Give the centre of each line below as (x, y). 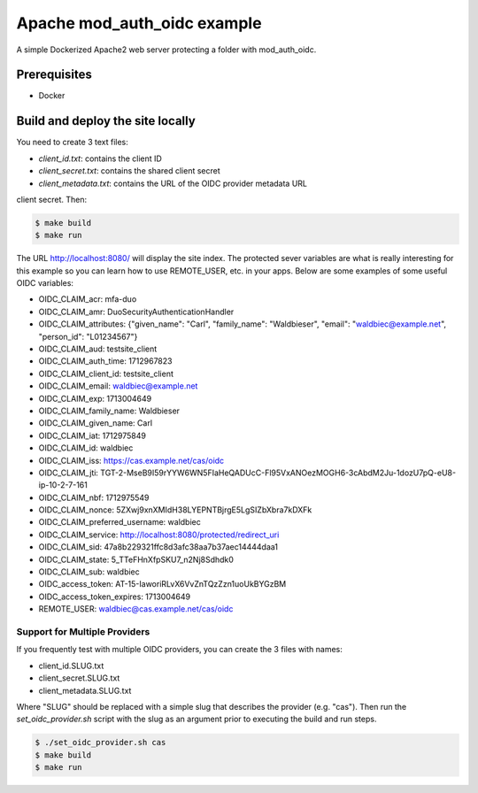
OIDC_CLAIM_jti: (69, 473)
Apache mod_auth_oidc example (139, 23)
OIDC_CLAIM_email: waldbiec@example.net (118, 386)
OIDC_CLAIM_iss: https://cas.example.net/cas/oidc (131, 460)
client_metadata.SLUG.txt (85, 690)
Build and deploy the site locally (106, 121)
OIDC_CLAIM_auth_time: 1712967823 (105, 361)
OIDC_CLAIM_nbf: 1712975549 (94, 497)
